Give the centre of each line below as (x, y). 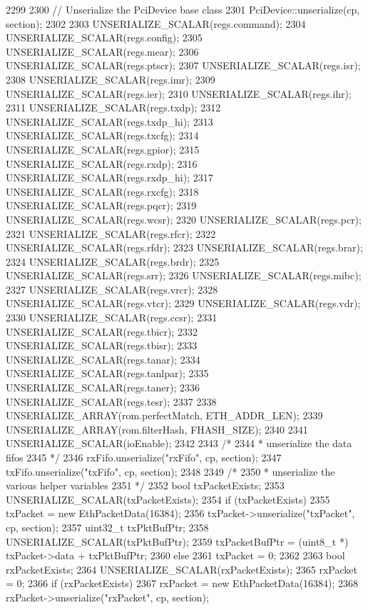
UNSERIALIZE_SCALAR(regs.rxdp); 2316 (102, 163)
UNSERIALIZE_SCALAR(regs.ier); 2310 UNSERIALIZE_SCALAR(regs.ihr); (179, 93)
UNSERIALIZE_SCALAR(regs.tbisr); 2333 (102, 345)
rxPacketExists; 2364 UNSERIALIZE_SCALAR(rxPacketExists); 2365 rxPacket (182, 569)
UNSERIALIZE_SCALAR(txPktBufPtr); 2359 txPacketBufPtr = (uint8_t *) (177, 541)
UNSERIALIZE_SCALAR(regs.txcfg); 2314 (102, 135)
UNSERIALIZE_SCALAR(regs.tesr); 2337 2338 (111, 401)
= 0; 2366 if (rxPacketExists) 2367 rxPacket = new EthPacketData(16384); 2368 (182, 583)
